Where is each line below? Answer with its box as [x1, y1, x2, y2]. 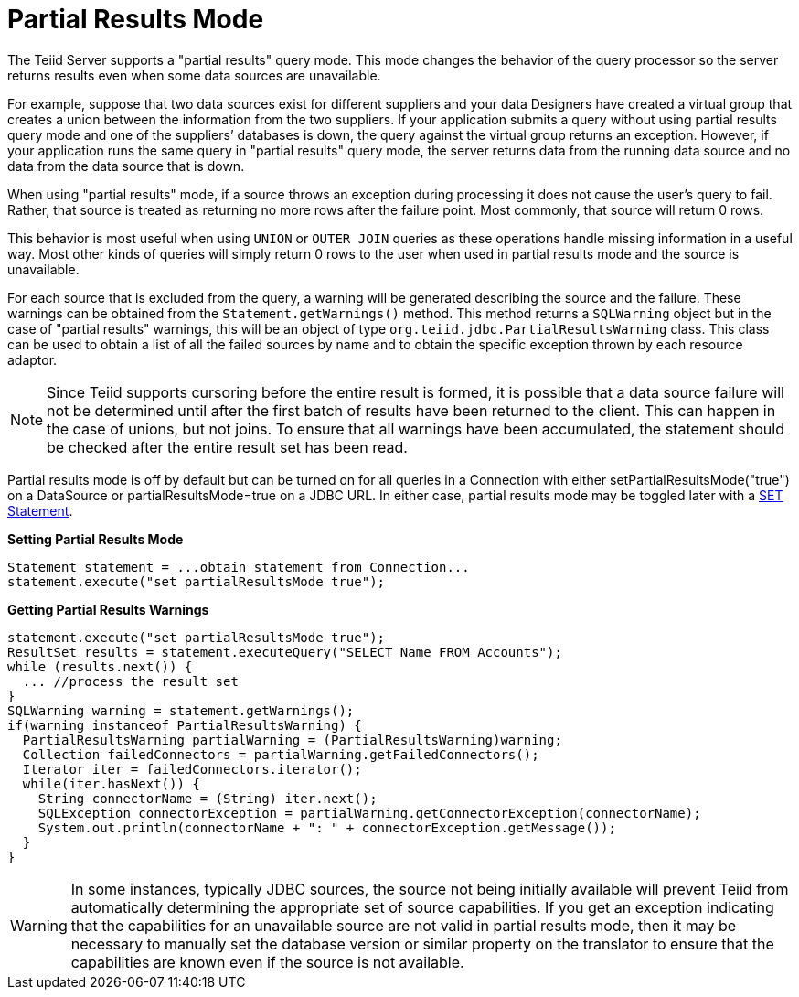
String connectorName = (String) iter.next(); [37, 790, 378, 806]
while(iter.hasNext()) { [22, 776, 200, 791]
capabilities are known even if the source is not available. [70, 952, 464, 971]
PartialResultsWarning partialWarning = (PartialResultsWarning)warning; [22, 732, 562, 747]
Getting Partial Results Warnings [7, 601, 209, 617]
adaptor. [7, 351, 58, 368]
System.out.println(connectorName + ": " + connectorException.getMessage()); [37, 820, 616, 835]
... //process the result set [22, 673, 239, 689]
